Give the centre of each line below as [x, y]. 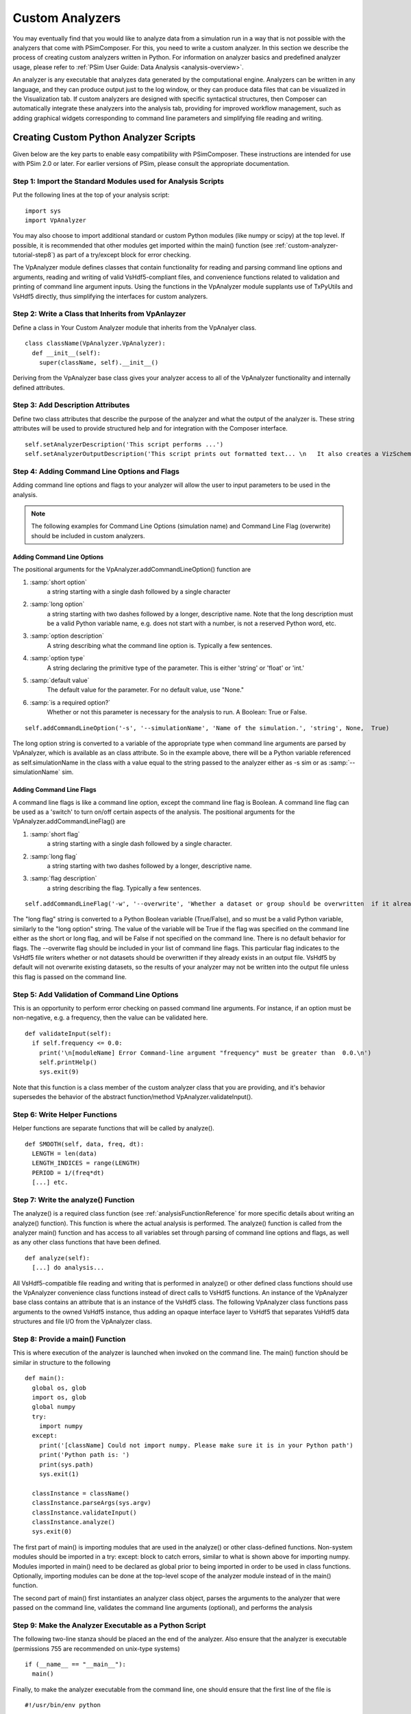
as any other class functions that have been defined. [87, 1242]
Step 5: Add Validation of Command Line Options [96, 994]
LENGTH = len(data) [64, 1153]
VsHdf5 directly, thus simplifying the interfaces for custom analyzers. [110, 296]
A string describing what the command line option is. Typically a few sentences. [160, 645]
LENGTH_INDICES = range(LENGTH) [86, 1163]
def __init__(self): [66, 353]
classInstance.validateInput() [84, 1512]
